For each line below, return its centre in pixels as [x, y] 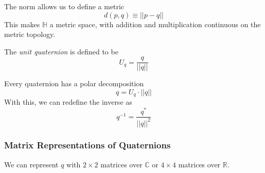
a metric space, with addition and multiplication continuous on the [155, 24]
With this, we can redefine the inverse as [68, 102]
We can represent [31, 164]
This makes [22, 24]
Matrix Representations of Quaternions [87, 145]
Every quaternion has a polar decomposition [74, 83]
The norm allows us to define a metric [64, 6]
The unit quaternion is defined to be [61, 51]
